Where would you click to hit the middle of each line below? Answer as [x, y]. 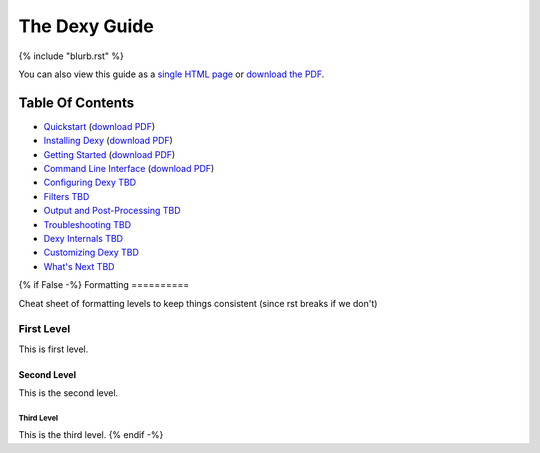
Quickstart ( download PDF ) [99, 126]
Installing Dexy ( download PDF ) [108, 141]
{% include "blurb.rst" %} [71, 56]
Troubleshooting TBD [87, 224]
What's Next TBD [79, 266]
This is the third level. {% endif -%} [91, 435]
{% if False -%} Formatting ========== [104, 285]
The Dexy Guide [86, 26]
